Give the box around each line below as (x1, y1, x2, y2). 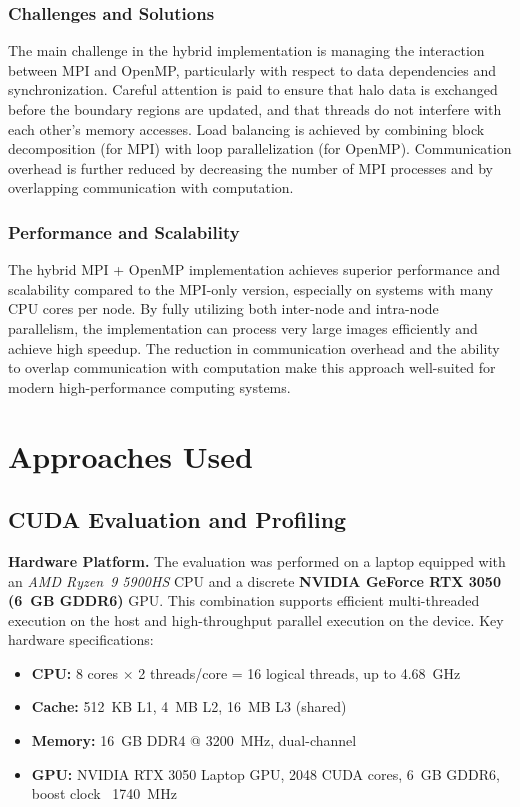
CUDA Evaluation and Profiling (8, 504, 347, 535)
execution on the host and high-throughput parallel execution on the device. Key (8, 609, 504, 630)
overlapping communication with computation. (8, 177, 294, 198)
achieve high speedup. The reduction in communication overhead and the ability (8, 337, 500, 358)
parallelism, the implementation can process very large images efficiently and (8, 317, 478, 338)
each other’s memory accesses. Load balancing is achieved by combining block (8, 118, 485, 139)
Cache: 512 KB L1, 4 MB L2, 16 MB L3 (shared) (31, 696, 347, 717)
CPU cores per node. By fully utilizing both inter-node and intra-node (8, 298, 439, 319)
